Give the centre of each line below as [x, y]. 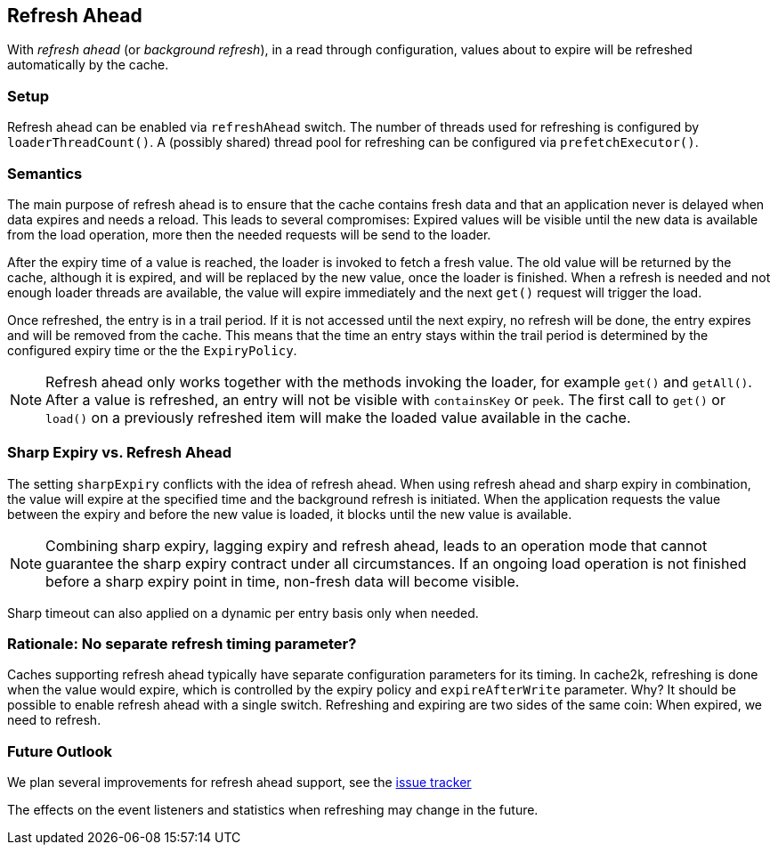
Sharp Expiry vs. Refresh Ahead [120, 453]
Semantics [45, 173]
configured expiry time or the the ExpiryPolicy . [152, 350]
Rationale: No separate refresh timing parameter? [182, 644]
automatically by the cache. [88, 65]
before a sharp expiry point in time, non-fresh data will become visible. [283, 581]
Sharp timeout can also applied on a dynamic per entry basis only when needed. [243, 613]
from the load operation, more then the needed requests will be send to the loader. [249, 234]
